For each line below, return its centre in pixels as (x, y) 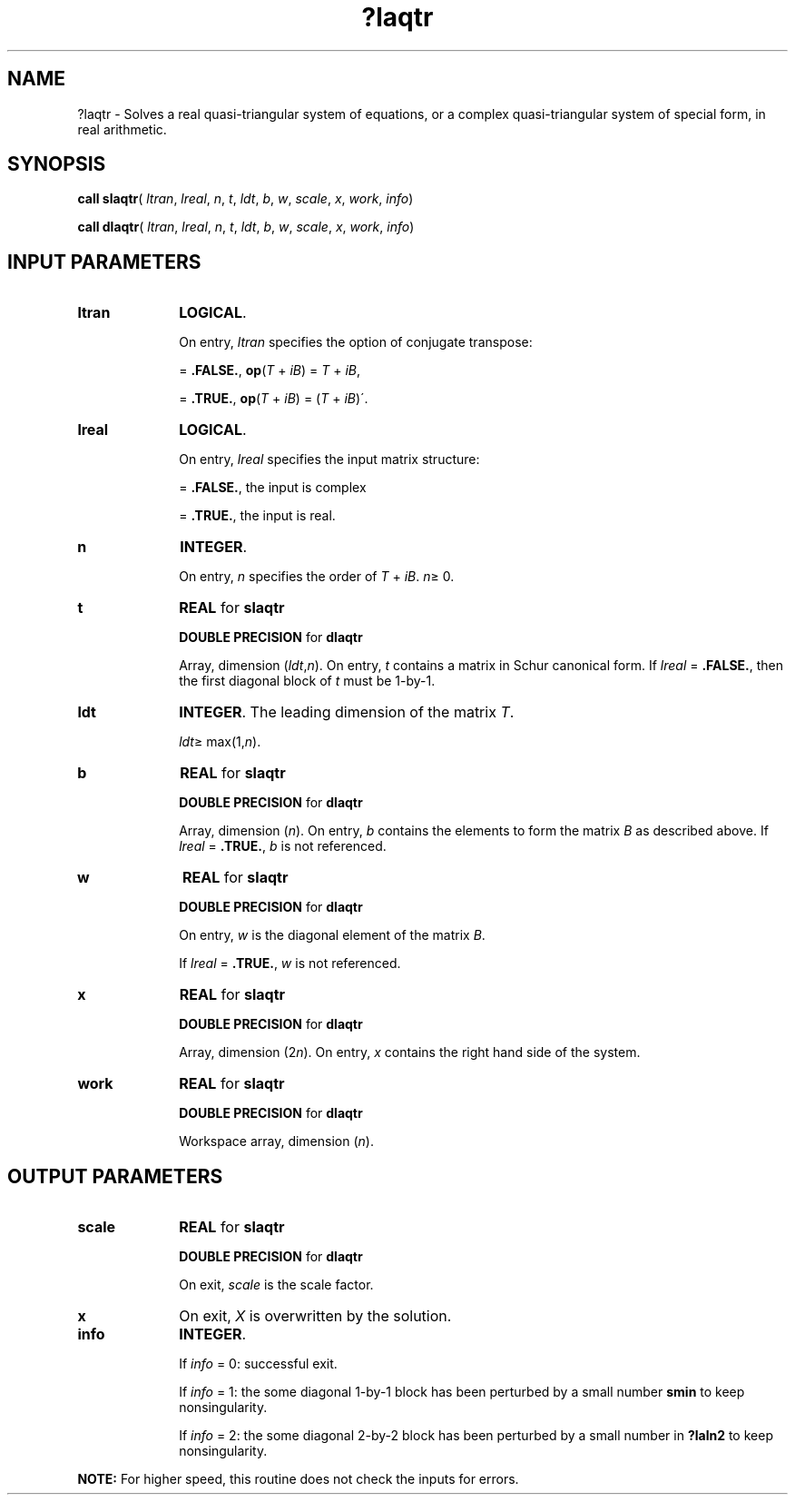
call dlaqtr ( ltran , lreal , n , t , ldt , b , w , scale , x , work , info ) (246, 227)
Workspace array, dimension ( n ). (276, 1141)
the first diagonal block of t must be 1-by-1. (307, 681)
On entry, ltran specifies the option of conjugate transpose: (356, 342)
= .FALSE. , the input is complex (273, 488)
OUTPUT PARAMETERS (115, 1176)
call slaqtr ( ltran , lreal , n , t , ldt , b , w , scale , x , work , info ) (245, 199)
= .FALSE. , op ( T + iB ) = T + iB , (270, 371)
